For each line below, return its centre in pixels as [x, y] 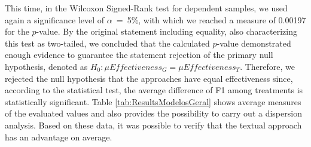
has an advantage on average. [59, 137]
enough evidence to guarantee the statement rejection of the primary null [139, 55]
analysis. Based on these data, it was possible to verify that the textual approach [153, 125]
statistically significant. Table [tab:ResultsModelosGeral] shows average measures [153, 101]
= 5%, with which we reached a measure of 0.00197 [211, 19]
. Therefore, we [267, 66]
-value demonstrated [254, 43]
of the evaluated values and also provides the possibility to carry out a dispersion [153, 113]
